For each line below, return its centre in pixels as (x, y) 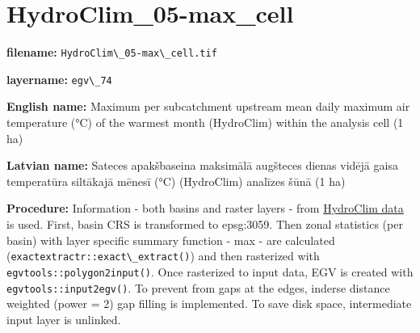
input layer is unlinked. (64, 319)
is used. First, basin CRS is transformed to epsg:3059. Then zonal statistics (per (205, 224)
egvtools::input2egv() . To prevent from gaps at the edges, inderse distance (198, 287)
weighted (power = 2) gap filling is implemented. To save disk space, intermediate (209, 303)
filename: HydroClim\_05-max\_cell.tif (112, 52)
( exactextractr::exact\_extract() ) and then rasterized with (163, 256)
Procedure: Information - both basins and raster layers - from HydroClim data (205, 208)
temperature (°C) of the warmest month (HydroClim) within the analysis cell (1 (205, 122)
